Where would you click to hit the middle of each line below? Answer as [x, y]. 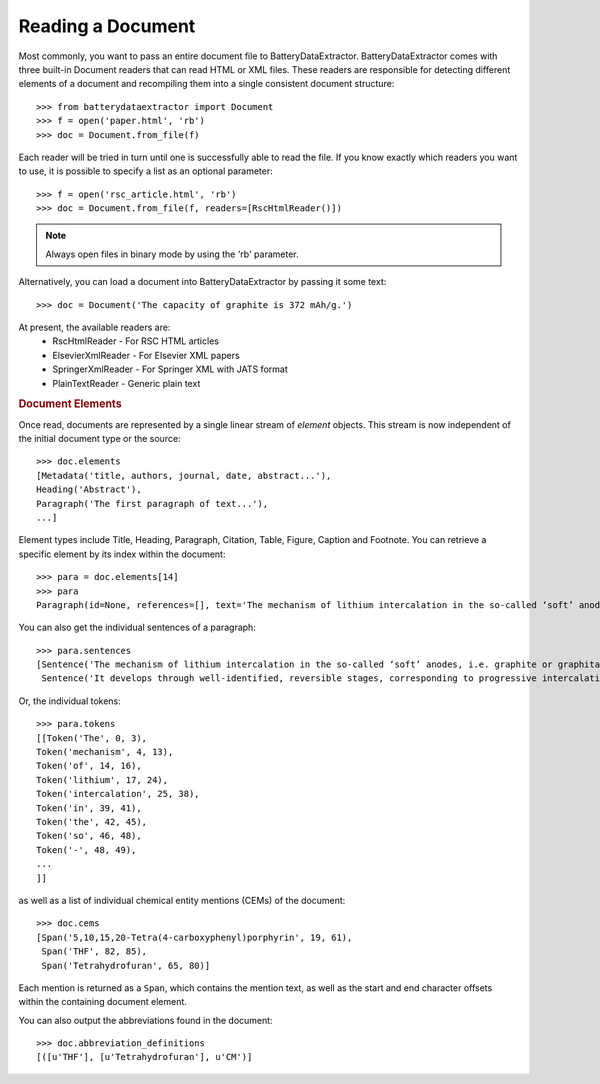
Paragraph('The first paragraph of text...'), [152, 503]
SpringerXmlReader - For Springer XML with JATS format [170, 369]
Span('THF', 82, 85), [94, 951]
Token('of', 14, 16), [89, 766]
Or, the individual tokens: [70, 701]
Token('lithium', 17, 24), [102, 779]
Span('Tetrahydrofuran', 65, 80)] [126, 965]
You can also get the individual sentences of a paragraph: [137, 627]
